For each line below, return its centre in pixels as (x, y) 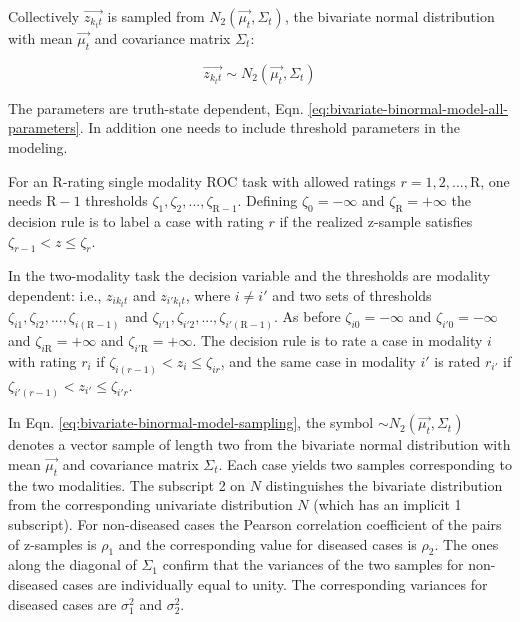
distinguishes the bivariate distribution (384, 484)
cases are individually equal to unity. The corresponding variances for (275, 583)
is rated (457, 360)
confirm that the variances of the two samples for (313, 564)
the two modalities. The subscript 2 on (127, 484)
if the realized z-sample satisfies (376, 220)
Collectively (44, 16)
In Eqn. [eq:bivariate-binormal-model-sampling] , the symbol (191, 422)
